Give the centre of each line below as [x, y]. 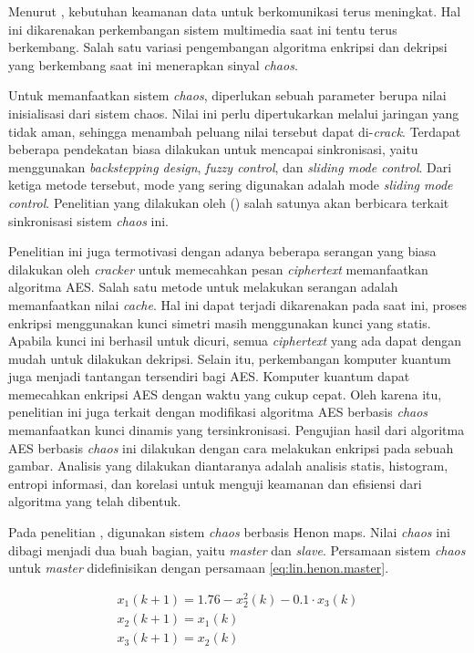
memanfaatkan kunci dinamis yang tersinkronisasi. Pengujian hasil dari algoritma [237, 430]
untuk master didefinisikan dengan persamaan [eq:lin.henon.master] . [199, 568]
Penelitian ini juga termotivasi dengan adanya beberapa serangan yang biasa [222, 251]
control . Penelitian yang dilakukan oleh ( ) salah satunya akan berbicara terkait [229, 202]
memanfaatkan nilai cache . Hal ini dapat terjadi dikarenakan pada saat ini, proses [238, 304]
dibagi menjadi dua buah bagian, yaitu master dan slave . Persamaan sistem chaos [237, 549]
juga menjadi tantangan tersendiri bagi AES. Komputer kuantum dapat [209, 376]
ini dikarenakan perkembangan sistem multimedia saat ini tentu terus [203, 29]
